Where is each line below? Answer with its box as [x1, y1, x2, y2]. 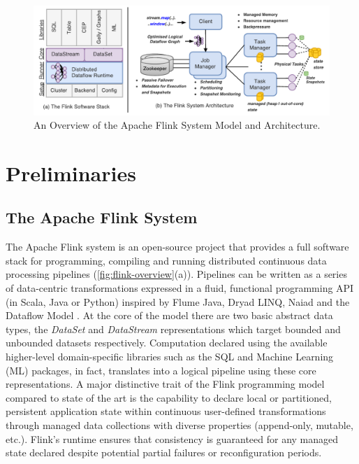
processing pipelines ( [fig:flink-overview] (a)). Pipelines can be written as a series [6, 267, 347, 281]
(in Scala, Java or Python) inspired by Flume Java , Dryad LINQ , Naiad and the [6, 294, 350, 309]
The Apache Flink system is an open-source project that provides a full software [6, 239, 349, 254]
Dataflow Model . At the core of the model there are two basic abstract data [6, 308, 333, 323]
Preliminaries [6, 158, 136, 187]
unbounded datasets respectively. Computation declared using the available [6, 335, 328, 350]
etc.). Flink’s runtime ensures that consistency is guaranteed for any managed [6, 431, 339, 446]
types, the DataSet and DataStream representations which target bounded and [6, 321, 341, 336]
